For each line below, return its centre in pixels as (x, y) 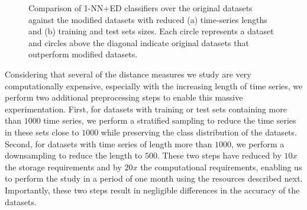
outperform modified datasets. (83, 54)
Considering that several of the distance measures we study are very (128, 74)
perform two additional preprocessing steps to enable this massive (124, 97)
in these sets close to (42, 132)
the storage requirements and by (63, 167)
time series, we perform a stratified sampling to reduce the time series (170, 120)
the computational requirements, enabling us (221, 167)
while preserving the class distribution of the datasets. (199, 132)
